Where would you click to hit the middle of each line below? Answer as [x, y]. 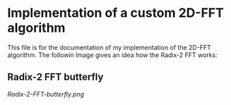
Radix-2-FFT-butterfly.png [46, 94]
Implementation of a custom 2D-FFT [115, 13]
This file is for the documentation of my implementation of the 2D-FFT [109, 47]
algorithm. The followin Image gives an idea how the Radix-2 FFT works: [112, 55]
